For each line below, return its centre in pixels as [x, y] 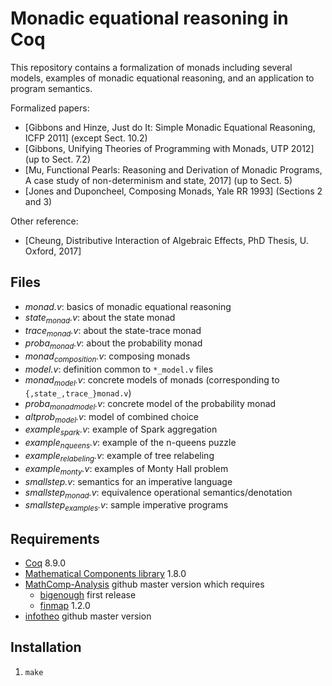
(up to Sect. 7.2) [58, 159]
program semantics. [51, 88]
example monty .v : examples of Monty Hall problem [126, 469]
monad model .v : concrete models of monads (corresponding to [152, 380]
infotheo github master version [88, 616]
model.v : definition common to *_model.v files [119, 369]
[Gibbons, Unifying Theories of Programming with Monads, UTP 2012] [169, 148]
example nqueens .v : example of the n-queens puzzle [130, 444]
